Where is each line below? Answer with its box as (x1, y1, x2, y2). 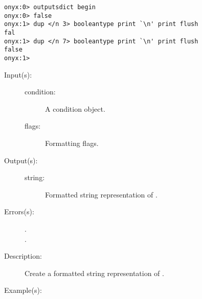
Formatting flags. (45, 137, 99, 148)
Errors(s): (4, 206, 34, 217)
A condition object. (45, 103, 105, 114)
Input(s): (4, 69, 32, 80)
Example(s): (4, 285, 42, 295)
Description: (4, 251, 42, 261)
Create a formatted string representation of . (25, 267, 164, 278)
